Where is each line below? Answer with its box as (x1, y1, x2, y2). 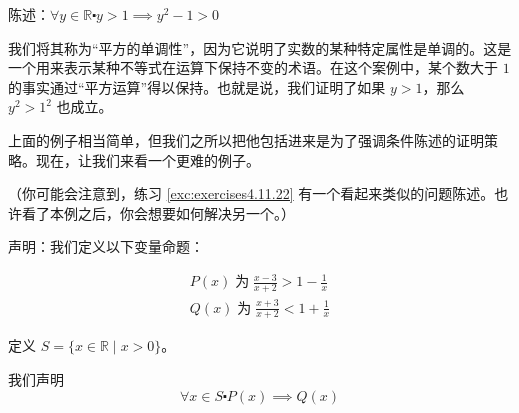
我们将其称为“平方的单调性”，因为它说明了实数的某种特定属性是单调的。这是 (8, 37, 512, 58)
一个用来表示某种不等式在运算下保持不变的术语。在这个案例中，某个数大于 (8, 57, 498, 78)
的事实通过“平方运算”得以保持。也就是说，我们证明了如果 (8, 76, 386, 97)
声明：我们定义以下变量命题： (8, 236, 204, 257)
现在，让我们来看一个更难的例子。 (35, 149, 260, 170)
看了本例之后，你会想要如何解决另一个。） (21, 202, 295, 223)
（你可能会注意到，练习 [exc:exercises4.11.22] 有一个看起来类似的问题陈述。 (8, 183, 495, 204)
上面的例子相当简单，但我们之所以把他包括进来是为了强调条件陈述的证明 (8, 129, 484, 150)
